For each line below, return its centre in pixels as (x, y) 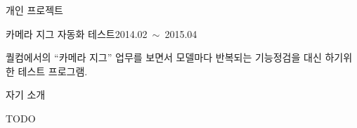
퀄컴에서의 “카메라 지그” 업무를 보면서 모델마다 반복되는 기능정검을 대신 (164, 57)
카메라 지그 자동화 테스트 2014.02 (77, 33)
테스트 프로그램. (53, 71)
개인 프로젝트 (34, 10)
